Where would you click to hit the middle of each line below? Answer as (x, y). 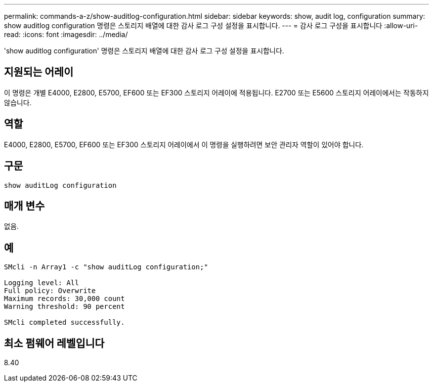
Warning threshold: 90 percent (65, 307)
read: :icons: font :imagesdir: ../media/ (66, 34)
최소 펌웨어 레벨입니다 (54, 343)
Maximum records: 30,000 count (65, 299)
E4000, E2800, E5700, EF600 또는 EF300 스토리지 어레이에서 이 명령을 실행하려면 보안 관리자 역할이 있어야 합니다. (184, 144)
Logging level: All (42, 283)
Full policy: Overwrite (50, 291)
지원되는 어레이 (39, 72)
